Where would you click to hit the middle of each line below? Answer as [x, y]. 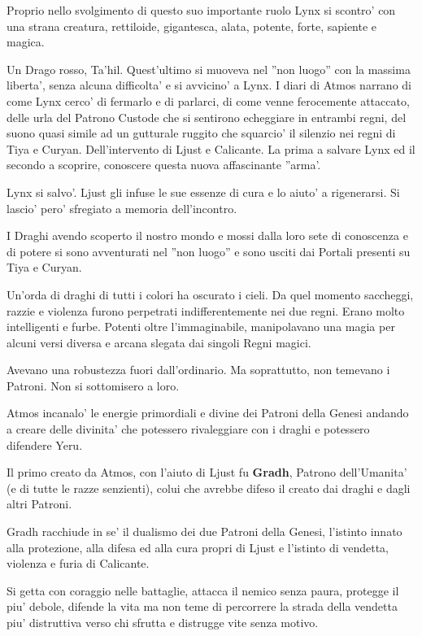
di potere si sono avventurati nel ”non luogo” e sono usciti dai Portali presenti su [209, 251]
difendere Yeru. [45, 444]
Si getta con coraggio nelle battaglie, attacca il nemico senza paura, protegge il [203, 590]
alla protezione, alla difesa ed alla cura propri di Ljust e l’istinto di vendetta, [198, 547]
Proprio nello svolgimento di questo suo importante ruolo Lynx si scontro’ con [201, 10]
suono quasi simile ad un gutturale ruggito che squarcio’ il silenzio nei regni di [201, 133]
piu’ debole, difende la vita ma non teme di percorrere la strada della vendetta [202, 606]
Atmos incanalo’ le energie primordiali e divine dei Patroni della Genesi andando [208, 413]
